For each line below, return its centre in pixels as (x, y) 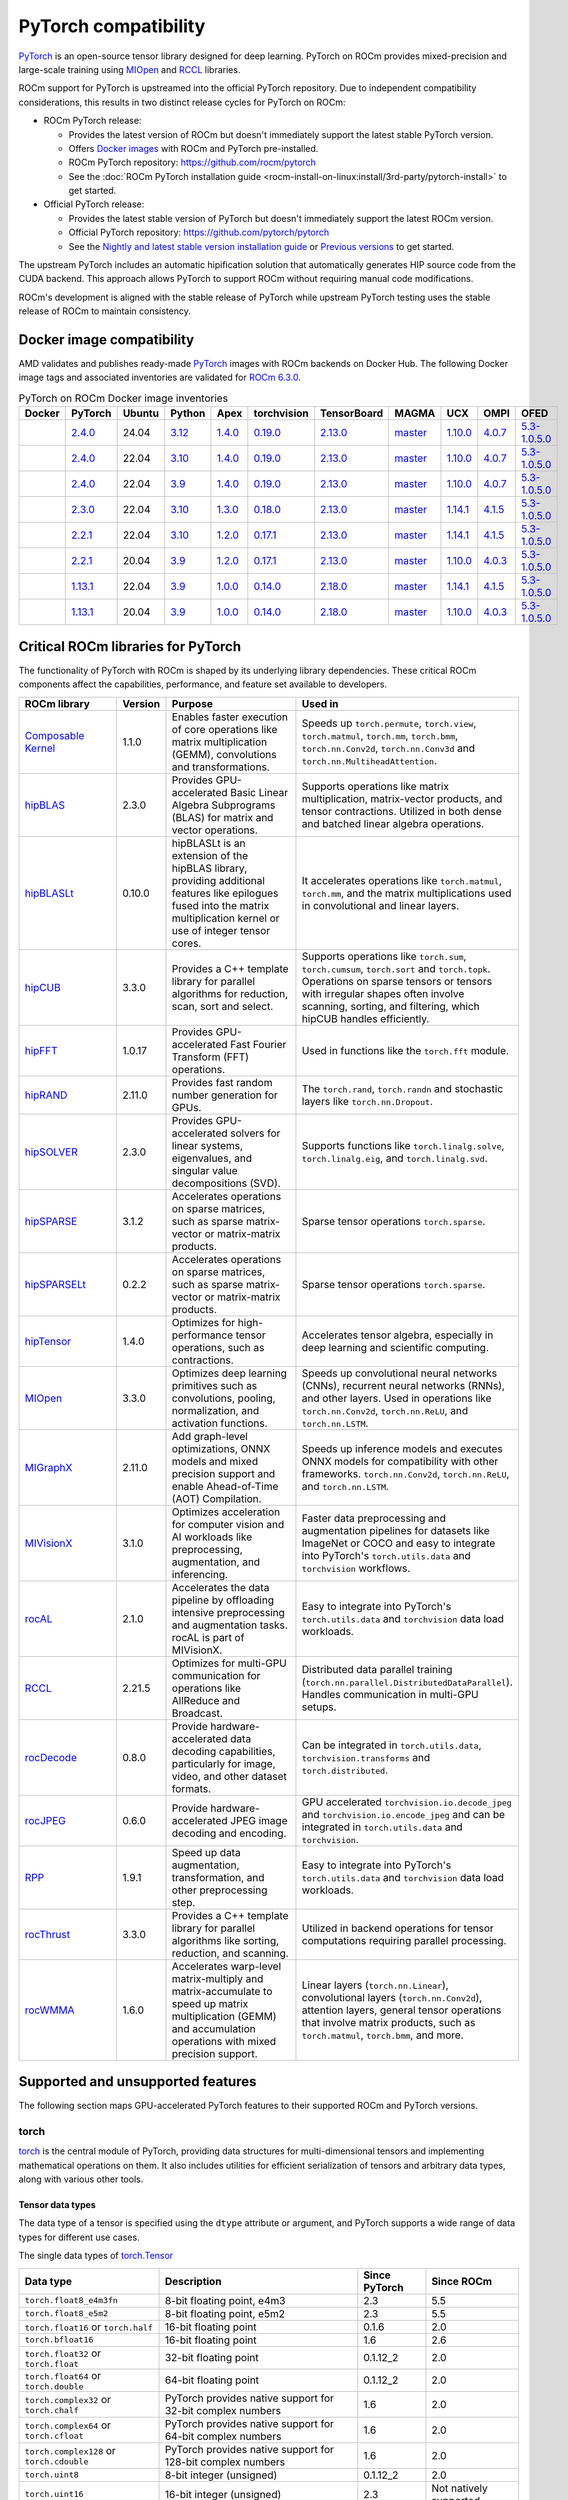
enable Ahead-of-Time (225, 1486)
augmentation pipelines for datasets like (395, 1530)
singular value (205, 1170)
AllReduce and (205, 1700)
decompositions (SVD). (226, 1183)
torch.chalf (51, 2410)
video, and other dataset (229, 1776)
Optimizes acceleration (225, 1512)
